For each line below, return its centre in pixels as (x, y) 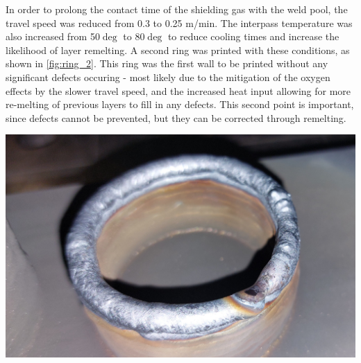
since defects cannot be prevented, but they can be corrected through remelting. (176, 117)
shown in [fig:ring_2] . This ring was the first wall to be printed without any (167, 63)
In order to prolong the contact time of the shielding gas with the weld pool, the (177, 9)
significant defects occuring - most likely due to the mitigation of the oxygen (168, 77)
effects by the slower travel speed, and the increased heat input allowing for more (178, 90)
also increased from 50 (53, 36)
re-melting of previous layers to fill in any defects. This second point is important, (180, 104)
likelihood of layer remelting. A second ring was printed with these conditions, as (178, 50)
